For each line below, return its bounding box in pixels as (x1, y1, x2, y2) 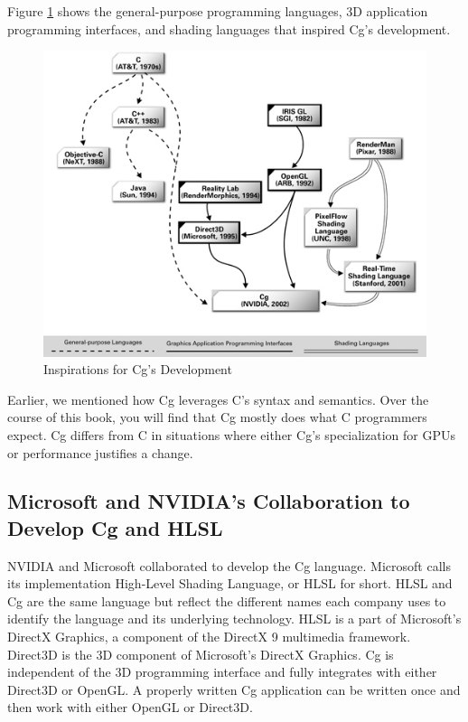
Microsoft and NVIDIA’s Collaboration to (7, 487, 410, 515)
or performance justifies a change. (7, 443, 193, 462)
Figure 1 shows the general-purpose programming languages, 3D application (7, 2, 428, 20)
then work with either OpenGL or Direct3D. (7, 698, 253, 717)
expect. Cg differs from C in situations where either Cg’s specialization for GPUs (7, 425, 455, 444)
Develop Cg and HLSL (7, 513, 223, 541)
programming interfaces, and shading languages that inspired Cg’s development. (7, 19, 451, 38)
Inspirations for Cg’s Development (43, 360, 232, 379)
